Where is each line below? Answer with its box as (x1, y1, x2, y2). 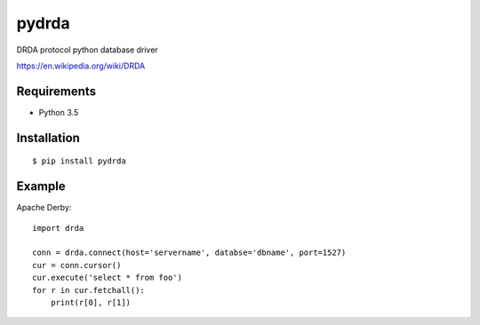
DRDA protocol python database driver (16, 44, 159, 55)
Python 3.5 (38, 107, 79, 117)
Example (16, 178, 66, 194)
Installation (16, 130, 80, 146)
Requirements (16, 83, 97, 99)
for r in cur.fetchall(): (32, 285, 146, 295)
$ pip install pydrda (32, 156, 126, 166)
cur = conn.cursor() (32, 260, 122, 270)
